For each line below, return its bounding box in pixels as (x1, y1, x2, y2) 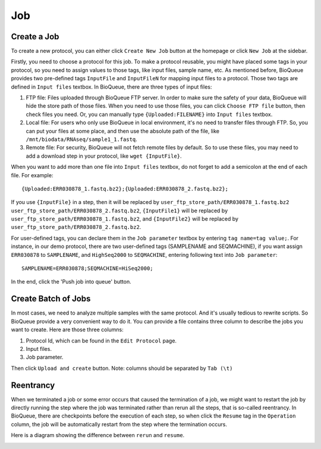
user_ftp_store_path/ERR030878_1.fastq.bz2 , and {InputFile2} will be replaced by (11, 215, 239, 222)
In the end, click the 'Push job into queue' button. (11, 278, 131, 285)
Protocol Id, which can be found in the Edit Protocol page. (26, 337, 177, 344)
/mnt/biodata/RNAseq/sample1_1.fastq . (26, 136, 138, 143)
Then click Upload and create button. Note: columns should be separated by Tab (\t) (11, 365, 233, 372)
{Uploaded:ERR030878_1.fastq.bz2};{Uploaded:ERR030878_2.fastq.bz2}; (21, 185, 229, 192)
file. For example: (11, 171, 53, 178)
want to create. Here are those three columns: (11, 326, 124, 333)
